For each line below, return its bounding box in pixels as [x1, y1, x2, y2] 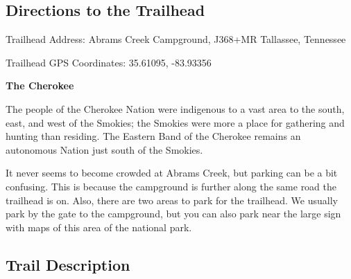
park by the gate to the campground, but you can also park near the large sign [6, 206, 341, 221]
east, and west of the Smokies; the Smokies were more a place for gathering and [6, 115, 345, 129]
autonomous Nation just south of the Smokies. [6, 142, 203, 156]
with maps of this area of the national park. [6, 219, 192, 234]
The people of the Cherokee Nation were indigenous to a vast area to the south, [6, 101, 345, 116]
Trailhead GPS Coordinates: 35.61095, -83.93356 [6, 55, 212, 69]
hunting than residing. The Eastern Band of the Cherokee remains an [6, 129, 301, 143]
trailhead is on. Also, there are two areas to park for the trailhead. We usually [6, 192, 338, 207]
